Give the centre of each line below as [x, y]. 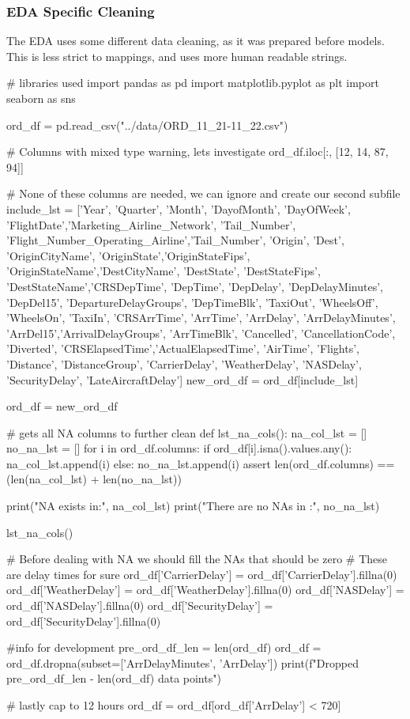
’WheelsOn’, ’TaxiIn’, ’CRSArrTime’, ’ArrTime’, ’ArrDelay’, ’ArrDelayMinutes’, [201, 318]
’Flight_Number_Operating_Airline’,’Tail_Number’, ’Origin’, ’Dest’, [175, 240]
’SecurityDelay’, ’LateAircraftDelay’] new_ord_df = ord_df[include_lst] [182, 379]
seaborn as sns [41, 98]
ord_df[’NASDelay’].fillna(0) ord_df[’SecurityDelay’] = [140, 605]
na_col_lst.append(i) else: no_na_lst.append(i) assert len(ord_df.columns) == [201, 463]
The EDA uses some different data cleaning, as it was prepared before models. [196, 41]
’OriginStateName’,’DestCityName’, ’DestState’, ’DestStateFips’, [164, 271]
